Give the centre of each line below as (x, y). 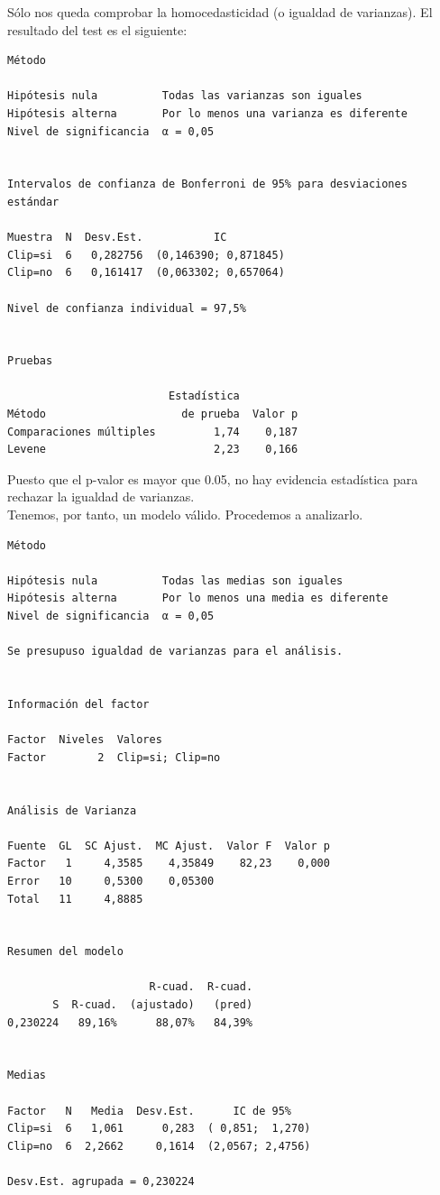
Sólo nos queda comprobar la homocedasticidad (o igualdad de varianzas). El (220, 12)
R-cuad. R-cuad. (201, 987)
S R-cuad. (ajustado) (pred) (153, 1005)
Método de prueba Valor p (153, 414)
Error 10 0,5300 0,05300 (111, 881)
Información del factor (78, 704)
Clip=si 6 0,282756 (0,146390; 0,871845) (146, 255)
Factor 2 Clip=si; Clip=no (114, 757)
